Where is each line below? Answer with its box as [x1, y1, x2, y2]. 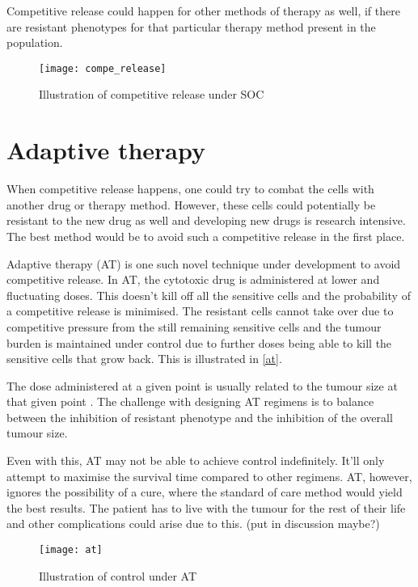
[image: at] [39, 544, 103, 556]
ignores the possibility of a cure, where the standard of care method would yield [6, 484, 403, 500]
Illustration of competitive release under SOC [39, 86, 264, 103]
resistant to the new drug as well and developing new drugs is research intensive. [6, 212, 406, 229]
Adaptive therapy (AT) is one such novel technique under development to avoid [6, 255, 401, 272]
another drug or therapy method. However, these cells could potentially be [6, 196, 376, 213]
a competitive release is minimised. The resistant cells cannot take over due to [6, 302, 394, 319]
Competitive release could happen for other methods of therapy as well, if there [6, 2, 400, 19]
